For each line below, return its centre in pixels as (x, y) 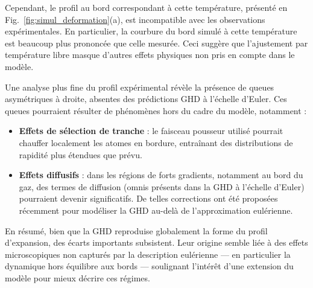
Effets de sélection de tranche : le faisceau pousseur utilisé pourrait (151, 131)
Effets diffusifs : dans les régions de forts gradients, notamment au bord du (161, 175)
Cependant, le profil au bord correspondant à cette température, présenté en (146, 7)
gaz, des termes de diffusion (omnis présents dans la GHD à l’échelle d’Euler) (162, 186)
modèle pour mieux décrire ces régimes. (77, 277)
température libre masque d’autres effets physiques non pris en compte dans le (150, 55)
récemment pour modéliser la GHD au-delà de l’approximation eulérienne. (156, 210)
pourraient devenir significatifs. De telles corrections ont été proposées (148, 198)
